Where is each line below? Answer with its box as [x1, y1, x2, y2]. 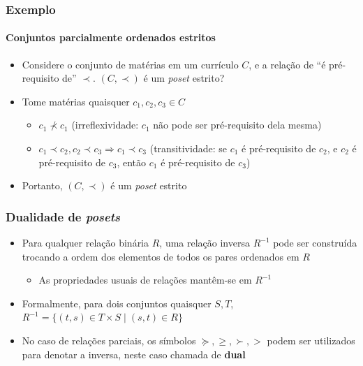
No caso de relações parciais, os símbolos [22, 332, 196, 347]
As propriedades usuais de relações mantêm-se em [38, 272, 252, 287]
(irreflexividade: [71, 117, 139, 132]
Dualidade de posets [6, 207, 121, 225]
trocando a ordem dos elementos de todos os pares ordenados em [22, 249, 299, 263]
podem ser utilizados [267, 332, 355, 347]
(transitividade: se [149, 141, 227, 156]
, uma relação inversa [159, 235, 250, 250]
